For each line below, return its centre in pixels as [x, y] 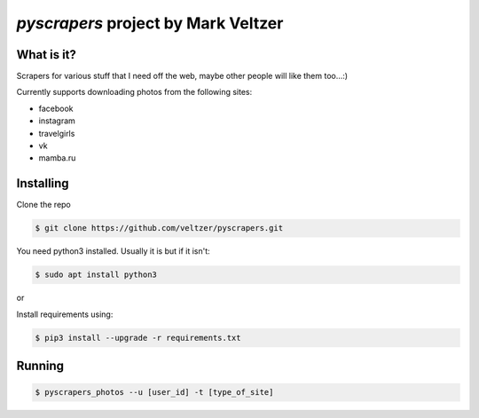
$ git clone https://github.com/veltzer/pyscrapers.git [159, 228]
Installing [43, 183]
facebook [56, 108]
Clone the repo [43, 205]
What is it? [47, 55]
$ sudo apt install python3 [96, 275]
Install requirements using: [65, 314]
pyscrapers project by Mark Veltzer [150, 23]
